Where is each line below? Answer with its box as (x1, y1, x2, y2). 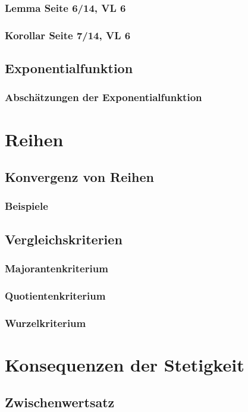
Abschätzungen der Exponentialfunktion (5, 90, 202, 105)
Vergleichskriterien (5, 229, 123, 248)
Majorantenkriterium (5, 261, 108, 276)
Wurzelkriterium (5, 315, 86, 330)
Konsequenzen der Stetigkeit (5, 352, 244, 376)
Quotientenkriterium (5, 288, 106, 303)
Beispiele (5, 199, 48, 213)
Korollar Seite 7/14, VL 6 (5, 27, 131, 42)
